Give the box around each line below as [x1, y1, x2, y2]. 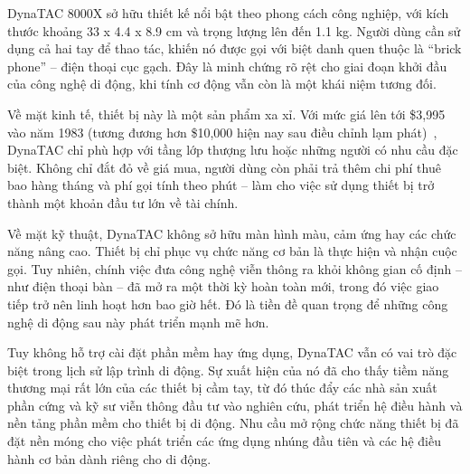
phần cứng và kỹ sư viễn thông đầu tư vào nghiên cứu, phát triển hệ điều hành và [7, 395, 463, 414]
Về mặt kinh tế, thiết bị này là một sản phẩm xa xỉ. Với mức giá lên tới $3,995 [7, 104, 446, 123]
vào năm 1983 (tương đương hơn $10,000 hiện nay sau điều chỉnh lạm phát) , [7, 122, 437, 141]
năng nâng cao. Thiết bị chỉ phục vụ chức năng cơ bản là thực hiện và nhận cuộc [7, 242, 457, 261]
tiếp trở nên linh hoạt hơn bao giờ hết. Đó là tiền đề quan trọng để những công [7, 294, 448, 313]
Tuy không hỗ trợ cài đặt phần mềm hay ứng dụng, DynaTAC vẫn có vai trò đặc [7, 343, 457, 362]
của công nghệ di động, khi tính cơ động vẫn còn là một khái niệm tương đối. [7, 74, 437, 93]
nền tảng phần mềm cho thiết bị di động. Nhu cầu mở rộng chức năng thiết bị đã [7, 413, 459, 432]
